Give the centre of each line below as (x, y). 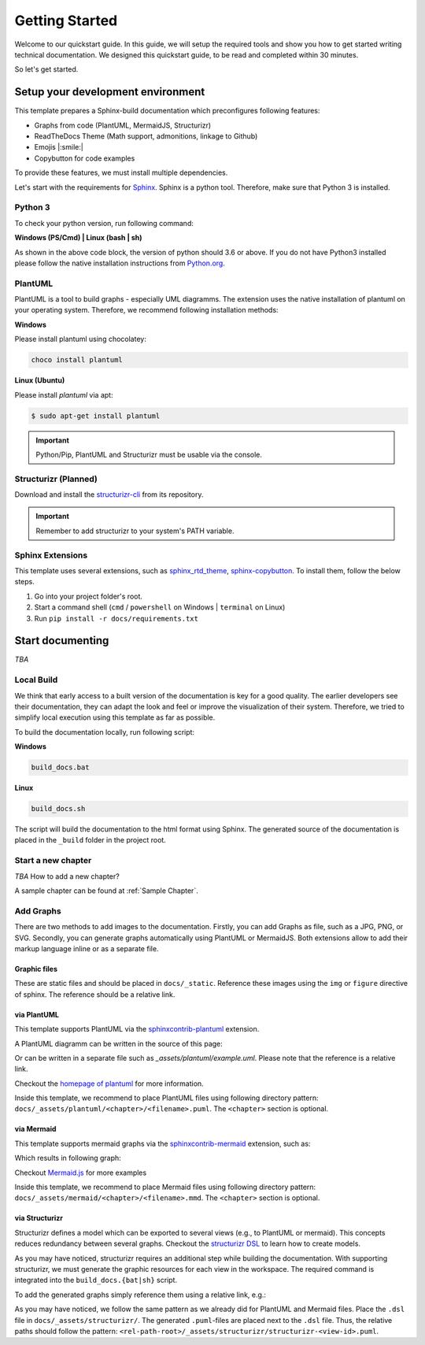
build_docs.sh (58, 809)
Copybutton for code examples (85, 158)
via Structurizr (39, 1218)
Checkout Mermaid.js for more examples (81, 1173)
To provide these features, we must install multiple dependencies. (121, 172)
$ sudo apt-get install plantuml (96, 416)
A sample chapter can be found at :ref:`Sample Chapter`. (106, 891)
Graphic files (36, 969)
